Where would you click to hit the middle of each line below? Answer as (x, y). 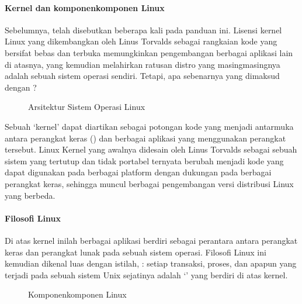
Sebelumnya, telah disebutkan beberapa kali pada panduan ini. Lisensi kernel (143, 30)
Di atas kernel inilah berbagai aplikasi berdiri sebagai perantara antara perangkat (151, 240)
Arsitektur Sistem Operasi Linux (87, 107)
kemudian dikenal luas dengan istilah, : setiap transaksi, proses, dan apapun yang (151, 263)
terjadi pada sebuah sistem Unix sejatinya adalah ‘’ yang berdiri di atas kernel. (146, 274)
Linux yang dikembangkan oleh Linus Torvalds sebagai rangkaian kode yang (141, 41)
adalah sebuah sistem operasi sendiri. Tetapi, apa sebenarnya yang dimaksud (142, 76)
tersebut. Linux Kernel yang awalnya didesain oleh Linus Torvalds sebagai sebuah (151, 149)
